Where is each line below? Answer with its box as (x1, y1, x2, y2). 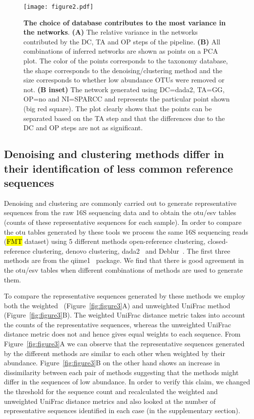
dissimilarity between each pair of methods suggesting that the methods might (4, 367, 239, 377)
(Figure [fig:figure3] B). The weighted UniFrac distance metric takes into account (4, 310, 245, 320)
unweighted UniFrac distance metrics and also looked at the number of (4, 396, 216, 406)
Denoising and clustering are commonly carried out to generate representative (4, 198, 237, 208)
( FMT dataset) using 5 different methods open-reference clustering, (4, 236, 206, 246)
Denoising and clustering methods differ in (4, 146, 224, 161)
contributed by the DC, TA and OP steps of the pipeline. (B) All (23, 36, 220, 46)
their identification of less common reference (4, 160, 233, 176)
